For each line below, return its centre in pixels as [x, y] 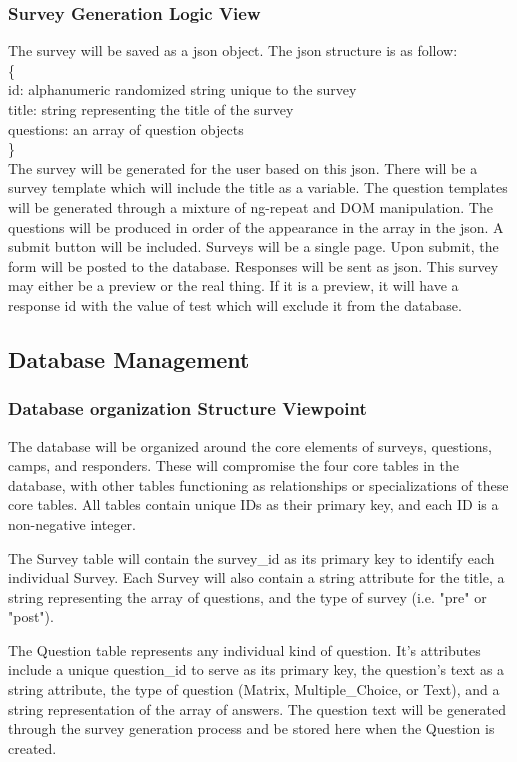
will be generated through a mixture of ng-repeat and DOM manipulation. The [250, 206]
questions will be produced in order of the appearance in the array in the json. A [256, 226]
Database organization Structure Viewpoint [187, 408]
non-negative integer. [72, 523]
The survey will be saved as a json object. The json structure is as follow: [233, 50]
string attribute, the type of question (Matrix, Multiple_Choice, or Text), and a [254, 689]
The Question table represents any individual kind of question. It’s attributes [244, 649]
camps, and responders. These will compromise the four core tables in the [233, 465]
